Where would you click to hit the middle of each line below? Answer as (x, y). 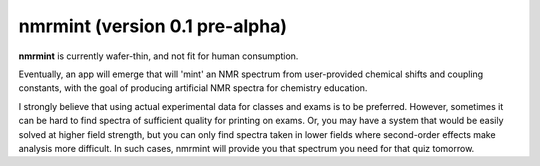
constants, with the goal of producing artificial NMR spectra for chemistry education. (193, 88)
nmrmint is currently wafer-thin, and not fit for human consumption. (158, 56)
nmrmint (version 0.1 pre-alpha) (152, 26)
